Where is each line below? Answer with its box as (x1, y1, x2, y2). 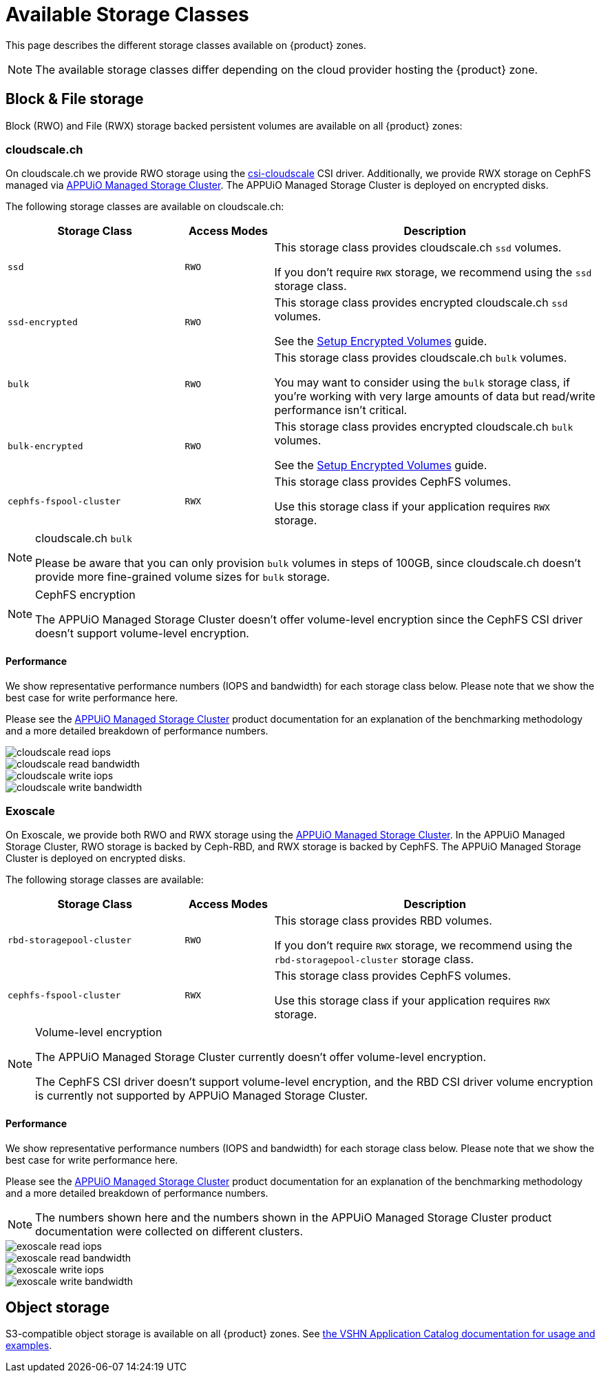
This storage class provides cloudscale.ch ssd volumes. (274, 240, 562, 255)
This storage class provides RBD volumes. (274, 914, 492, 928)
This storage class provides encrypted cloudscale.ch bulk (274, 420, 573, 434)
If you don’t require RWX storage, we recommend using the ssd (274, 265, 592, 280)
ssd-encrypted (8, 316, 78, 327)
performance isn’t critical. (274, 403, 408, 418)
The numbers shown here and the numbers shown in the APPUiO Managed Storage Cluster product (35, 1210, 552, 1224)
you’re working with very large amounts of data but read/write (274, 389, 595, 404)
